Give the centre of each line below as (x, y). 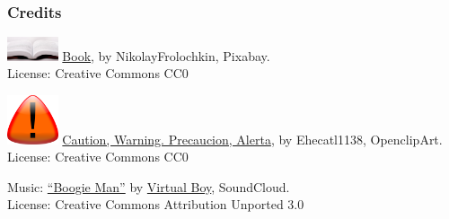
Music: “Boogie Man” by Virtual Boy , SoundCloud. (149, 186)
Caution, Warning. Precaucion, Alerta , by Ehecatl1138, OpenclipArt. (252, 139)
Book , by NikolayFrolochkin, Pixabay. (166, 55)
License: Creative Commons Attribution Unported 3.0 (156, 204)
